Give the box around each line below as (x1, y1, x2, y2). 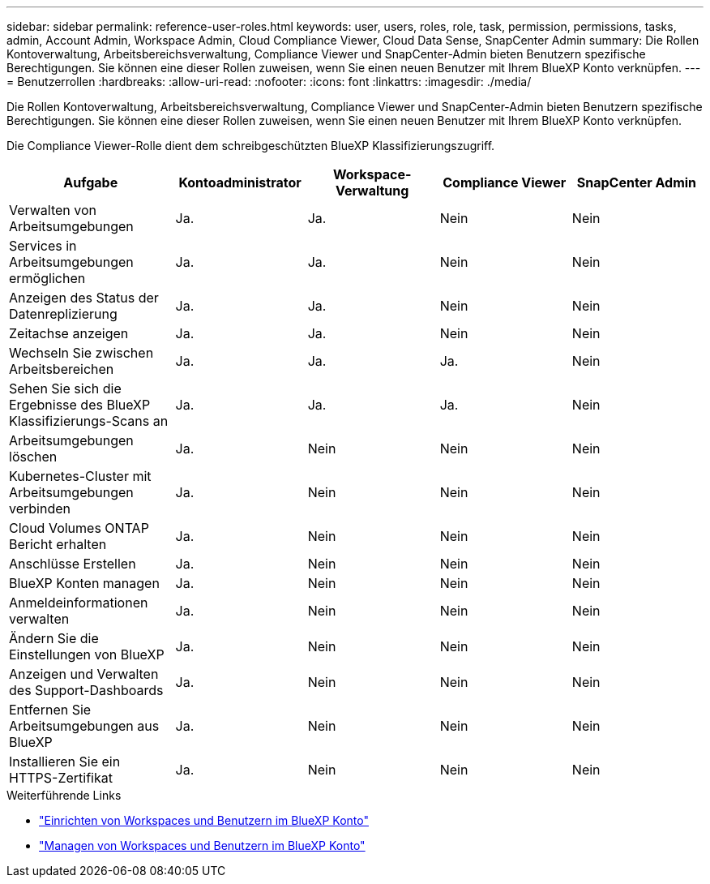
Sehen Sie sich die (9, 380, 122, 397)
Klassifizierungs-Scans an (9, 413, 169, 429)
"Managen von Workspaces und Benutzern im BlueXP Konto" (39, 839, 366, 852)
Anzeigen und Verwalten (9, 666, 159, 682)
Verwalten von (9, 202, 96, 218)
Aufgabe (63, 174, 118, 191)
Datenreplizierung (9, 306, 118, 322)
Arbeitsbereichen (9, 361, 114, 377)
